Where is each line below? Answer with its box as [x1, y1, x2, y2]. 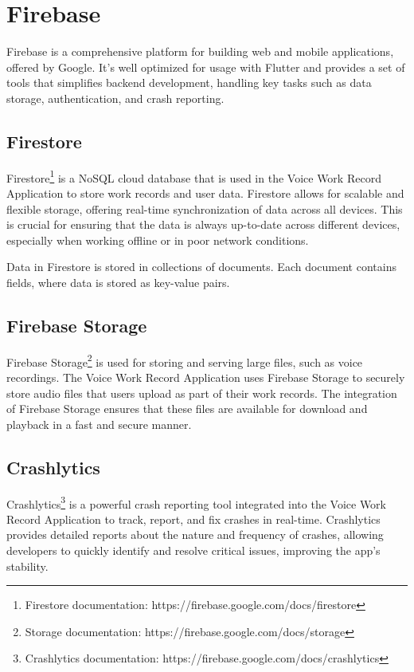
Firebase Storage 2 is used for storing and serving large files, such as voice [6, 351, 363, 370]
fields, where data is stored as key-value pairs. [6, 273, 230, 290]
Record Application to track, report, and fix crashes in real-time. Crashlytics [6, 510, 381, 527]
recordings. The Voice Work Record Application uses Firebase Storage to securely [6, 368, 405, 385]
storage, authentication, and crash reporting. [6, 89, 225, 106]
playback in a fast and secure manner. [6, 415, 192, 432]
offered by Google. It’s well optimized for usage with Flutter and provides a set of [6, 58, 405, 75]
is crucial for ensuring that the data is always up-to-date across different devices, [6, 216, 400, 233]
